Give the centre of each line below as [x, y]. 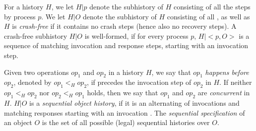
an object [18, 122]
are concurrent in [224, 93]
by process [20, 16]
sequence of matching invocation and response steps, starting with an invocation [126, 45]
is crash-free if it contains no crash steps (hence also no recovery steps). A [124, 26]
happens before [227, 72]
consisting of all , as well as [208, 16]
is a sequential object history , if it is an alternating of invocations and [134, 102]
